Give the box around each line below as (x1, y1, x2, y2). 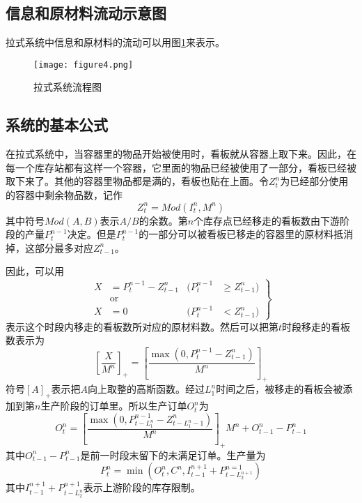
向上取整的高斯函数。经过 (88, 382, 205, 396)
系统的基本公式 (6, 114, 108, 135)
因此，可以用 (6, 264, 64, 278)
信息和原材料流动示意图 (6, 2, 166, 24)
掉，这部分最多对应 (6, 240, 93, 255)
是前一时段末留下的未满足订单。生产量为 (80, 447, 266, 462)
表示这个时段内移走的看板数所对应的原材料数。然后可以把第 (6, 319, 278, 333)
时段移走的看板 (282, 319, 351, 333)
